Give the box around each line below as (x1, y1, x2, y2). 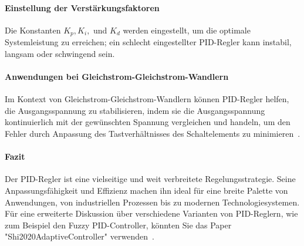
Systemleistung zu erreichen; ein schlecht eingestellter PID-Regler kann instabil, (5, 36, 292, 48)
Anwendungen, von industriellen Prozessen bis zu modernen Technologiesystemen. (5, 196, 300, 208)
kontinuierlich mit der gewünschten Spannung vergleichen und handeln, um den (5, 116, 291, 128)
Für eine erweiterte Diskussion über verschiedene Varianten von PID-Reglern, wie (5, 207, 298, 220)
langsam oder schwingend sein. (5, 47, 115, 59)
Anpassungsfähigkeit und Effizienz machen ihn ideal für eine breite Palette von (5, 184, 288, 196)
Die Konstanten (5, 23, 61, 36)
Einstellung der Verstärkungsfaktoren (5, 1, 160, 14)
